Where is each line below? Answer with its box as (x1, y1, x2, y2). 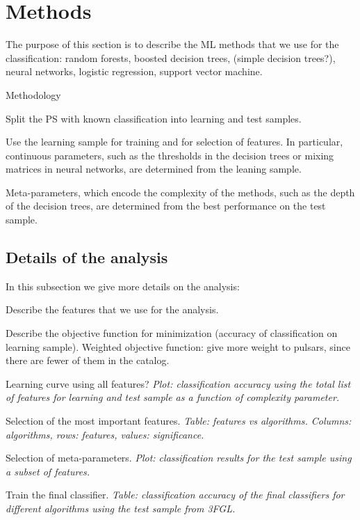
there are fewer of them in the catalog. (6, 353, 170, 368)
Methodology (6, 87, 61, 102)
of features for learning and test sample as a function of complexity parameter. (6, 390, 340, 404)
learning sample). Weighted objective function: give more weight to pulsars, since (6, 339, 350, 354)
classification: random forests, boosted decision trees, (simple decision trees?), (6, 50, 336, 65)
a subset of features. (6, 464, 90, 478)
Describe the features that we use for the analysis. (6, 302, 219, 317)
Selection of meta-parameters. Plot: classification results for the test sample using (6, 450, 352, 465)
